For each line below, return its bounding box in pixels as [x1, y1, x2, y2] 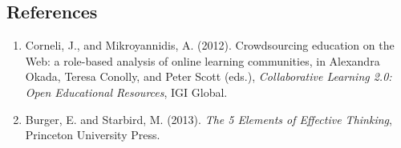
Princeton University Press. [25, 126, 160, 143]
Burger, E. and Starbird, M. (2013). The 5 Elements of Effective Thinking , [25, 110, 392, 127]
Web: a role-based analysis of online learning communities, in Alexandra [25, 52, 380, 69]
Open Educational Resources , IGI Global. [25, 83, 228, 100]
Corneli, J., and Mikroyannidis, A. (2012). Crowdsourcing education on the [25, 37, 395, 54]
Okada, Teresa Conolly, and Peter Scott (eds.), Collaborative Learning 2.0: [25, 68, 392, 85]
